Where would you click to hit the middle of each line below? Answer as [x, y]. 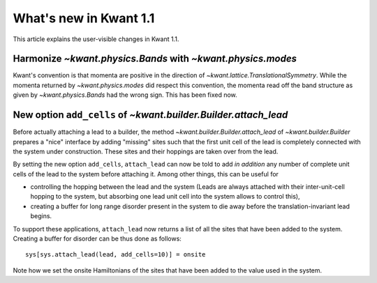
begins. [41, 216]
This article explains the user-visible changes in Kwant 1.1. [96, 39]
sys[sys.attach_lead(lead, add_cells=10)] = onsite [116, 255]
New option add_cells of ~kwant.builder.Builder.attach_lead [150, 115]
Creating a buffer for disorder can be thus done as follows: [97, 239]
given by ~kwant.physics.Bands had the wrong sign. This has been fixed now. [125, 95]
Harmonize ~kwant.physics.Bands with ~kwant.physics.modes [155, 59]
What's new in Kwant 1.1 [84, 18]
